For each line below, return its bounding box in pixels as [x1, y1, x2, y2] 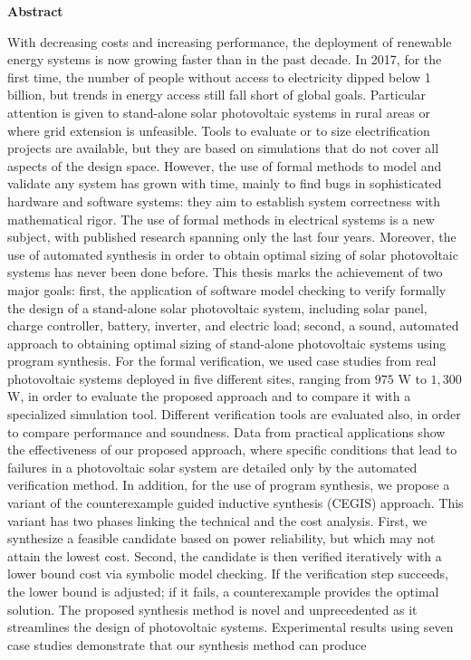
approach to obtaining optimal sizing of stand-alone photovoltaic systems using [7, 333, 447, 352]
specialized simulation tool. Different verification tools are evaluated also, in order [7, 405, 461, 424]
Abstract [7, 2, 63, 20]
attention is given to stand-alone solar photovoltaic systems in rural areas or [7, 102, 430, 121]
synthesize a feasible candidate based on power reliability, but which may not [7, 529, 436, 548]
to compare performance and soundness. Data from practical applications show [7, 422, 446, 441]
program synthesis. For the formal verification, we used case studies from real [7, 351, 437, 370]
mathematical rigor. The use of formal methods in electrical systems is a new [7, 209, 435, 228]
